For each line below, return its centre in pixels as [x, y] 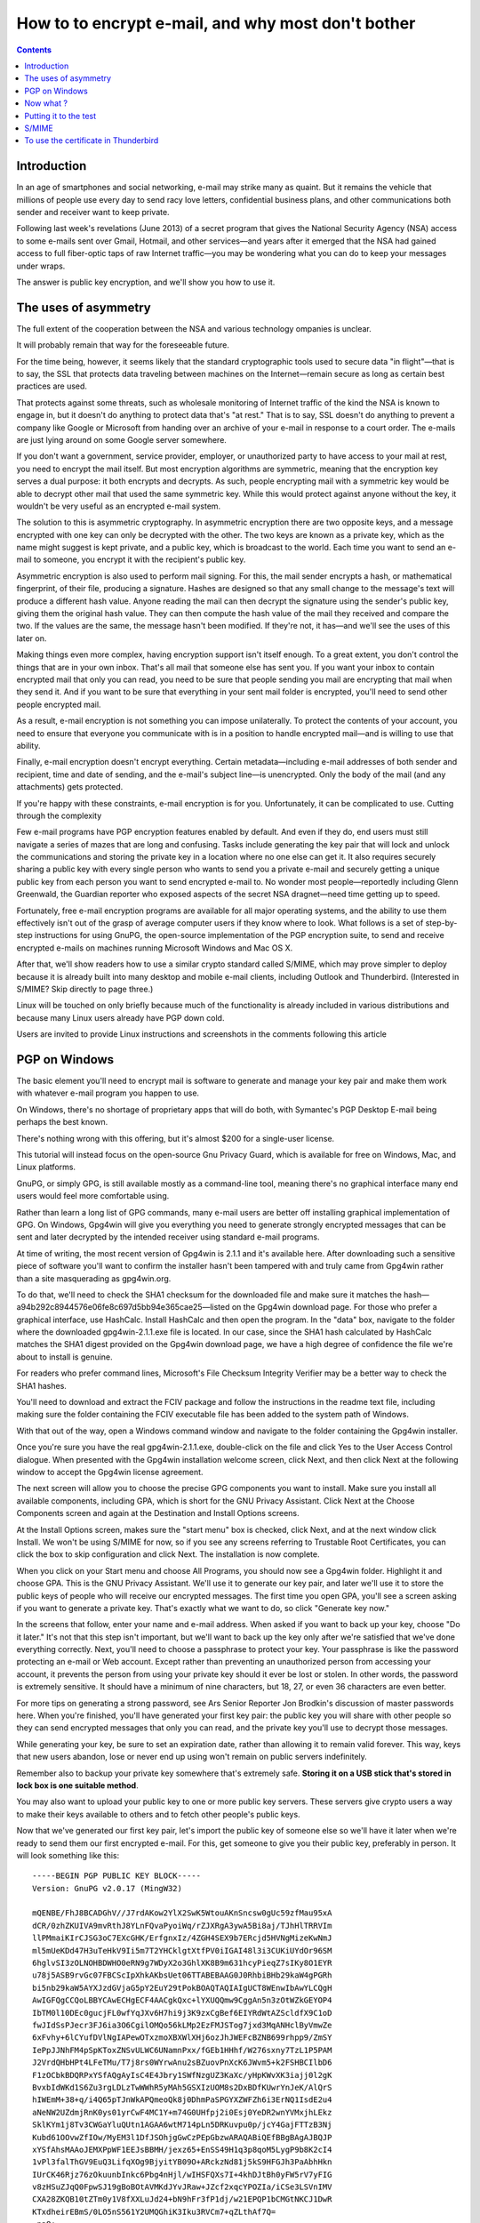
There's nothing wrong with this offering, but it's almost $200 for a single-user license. [176, 1138]
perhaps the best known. [62, 1122]
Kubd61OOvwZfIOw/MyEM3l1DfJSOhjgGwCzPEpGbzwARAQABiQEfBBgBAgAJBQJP [182, 2137]
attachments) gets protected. [70, 787]
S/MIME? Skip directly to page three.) [85, 989]
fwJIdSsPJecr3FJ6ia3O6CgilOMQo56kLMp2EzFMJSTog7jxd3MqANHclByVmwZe [182, 2025]
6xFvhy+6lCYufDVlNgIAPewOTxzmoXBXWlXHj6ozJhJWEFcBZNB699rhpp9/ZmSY [182, 2038]
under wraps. [41, 266]
